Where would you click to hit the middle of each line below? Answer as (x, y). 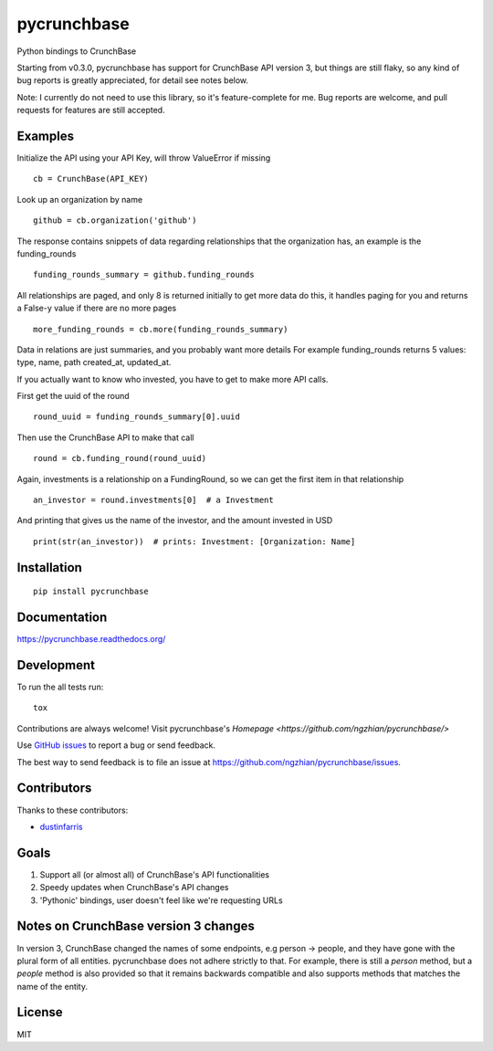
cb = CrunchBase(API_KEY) (91, 179)
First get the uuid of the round (73, 396)
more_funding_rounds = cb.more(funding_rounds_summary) (161, 329)
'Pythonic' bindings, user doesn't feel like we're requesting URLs (161, 900)
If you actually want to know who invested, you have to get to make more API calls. (173, 379)
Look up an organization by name (80, 199)
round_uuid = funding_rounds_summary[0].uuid (137, 417)
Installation (49, 568)
